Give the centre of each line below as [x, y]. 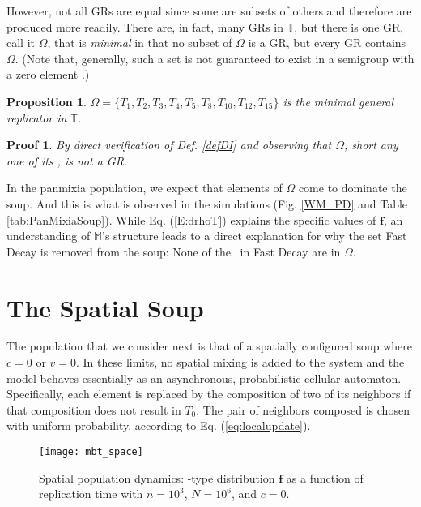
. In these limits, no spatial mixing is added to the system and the [240, 362]
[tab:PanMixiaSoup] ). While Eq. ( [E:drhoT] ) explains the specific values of [191, 219]
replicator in [37, 117]
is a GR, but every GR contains [327, 43]
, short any [371, 145]
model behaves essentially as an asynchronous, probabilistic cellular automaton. [204, 378]
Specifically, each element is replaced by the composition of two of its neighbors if [209, 394]
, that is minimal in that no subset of [140, 43]
